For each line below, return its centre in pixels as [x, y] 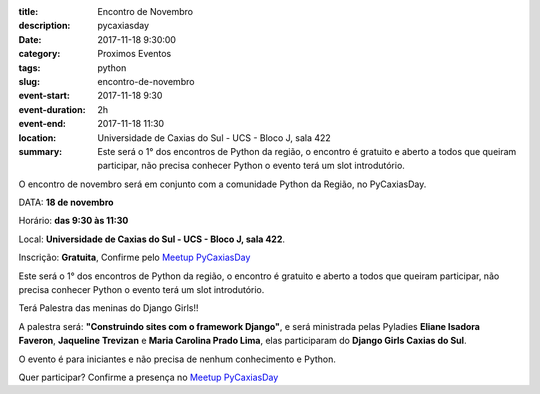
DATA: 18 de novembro [66, 202]
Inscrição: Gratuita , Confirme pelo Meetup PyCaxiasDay [134, 257]
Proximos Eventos [134, 54]
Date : [30, 39]
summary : [40, 151]
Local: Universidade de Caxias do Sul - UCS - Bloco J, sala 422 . [151, 239]
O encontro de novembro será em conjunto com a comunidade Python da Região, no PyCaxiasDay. [222, 184]
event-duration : [52, 109]
